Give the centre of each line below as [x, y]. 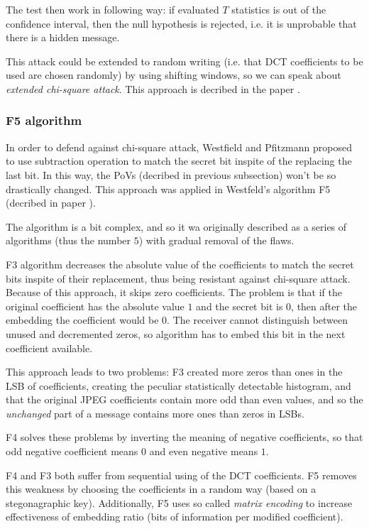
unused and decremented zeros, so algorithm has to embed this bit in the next [176, 333]
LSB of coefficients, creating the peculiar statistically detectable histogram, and [178, 385]
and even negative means [204, 451]
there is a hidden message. [63, 37]
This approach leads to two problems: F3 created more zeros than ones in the [174, 372]
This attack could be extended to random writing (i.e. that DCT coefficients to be [184, 61]
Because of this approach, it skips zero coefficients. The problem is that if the [174, 292]
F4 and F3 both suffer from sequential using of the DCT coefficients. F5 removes [181, 475]
